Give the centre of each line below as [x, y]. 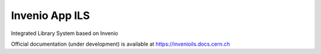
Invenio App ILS [51, 15]
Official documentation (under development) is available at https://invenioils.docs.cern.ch [120, 44]
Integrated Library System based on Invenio [64, 33]
